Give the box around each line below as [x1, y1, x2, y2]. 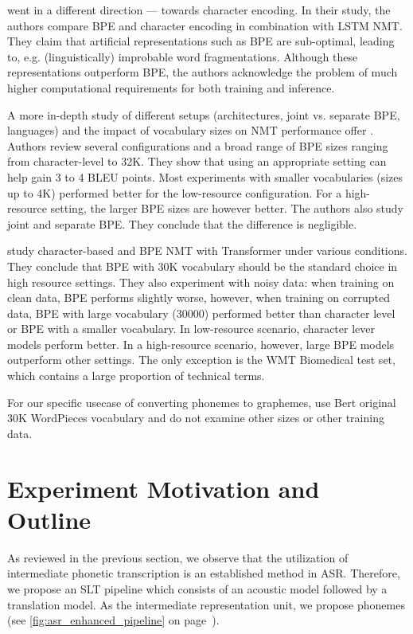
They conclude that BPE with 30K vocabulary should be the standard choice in [7, 257, 398, 274]
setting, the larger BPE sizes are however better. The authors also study [50, 200, 403, 217]
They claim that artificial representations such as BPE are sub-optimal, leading [7, 33, 395, 49]
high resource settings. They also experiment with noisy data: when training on [7, 273, 395, 290]
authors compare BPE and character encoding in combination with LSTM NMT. [7, 17, 403, 33]
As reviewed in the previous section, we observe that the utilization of [7, 549, 349, 566]
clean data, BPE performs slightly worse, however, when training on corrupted [7, 289, 390, 306]
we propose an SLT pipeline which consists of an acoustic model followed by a [7, 580, 388, 597]
